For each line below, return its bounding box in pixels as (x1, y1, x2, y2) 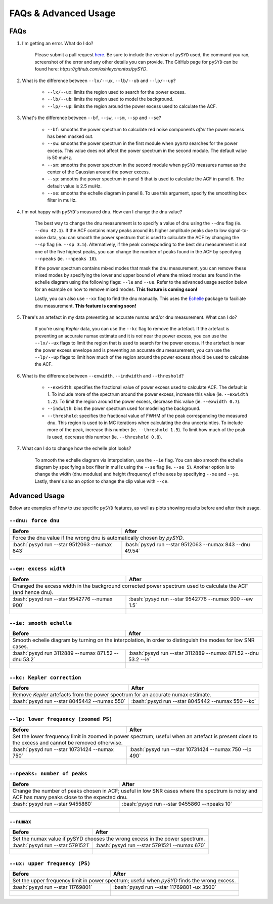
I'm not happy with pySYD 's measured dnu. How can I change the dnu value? (22, 208, 182, 215)
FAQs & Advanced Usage (9, 8, 116, 19)
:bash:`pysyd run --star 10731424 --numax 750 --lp (129, 745, 252, 752)
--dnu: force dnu (9, 517, 60, 524)
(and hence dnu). (12, 588, 54, 595)
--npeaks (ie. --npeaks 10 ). (34, 256, 98, 262)
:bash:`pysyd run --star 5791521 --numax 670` (95, 842, 206, 849)
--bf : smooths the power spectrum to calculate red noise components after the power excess (47, 126, 245, 132)
